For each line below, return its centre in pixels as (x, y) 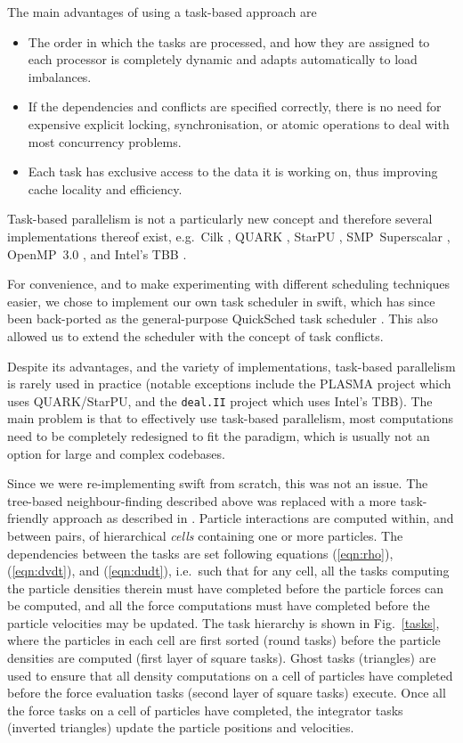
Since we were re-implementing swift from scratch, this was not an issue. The (218, 483)
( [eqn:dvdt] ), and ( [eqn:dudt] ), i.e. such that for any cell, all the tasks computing (228, 571)
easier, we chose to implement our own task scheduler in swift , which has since (221, 301)
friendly (28, 518)
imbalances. (60, 76)
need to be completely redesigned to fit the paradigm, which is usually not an (219, 435)
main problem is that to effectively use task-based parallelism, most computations (231, 418)
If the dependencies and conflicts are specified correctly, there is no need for (235, 106)
